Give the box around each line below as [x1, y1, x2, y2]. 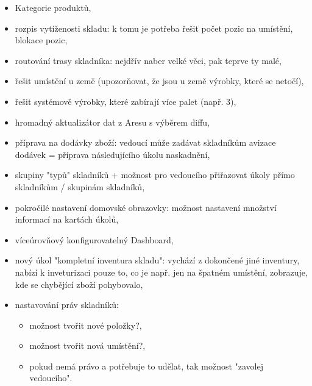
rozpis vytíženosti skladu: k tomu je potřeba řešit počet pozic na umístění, [15, 21, 293, 34]
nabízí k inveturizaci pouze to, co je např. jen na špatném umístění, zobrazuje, [15, 265, 308, 278]
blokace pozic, [15, 34, 68, 46]
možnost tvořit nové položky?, [29, 318, 142, 331]
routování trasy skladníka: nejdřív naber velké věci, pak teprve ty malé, [15, 54, 282, 66]
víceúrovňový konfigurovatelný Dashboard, [15, 233, 174, 246]
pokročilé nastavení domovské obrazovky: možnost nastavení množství [15, 201, 277, 213]
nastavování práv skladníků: [15, 298, 119, 311]
